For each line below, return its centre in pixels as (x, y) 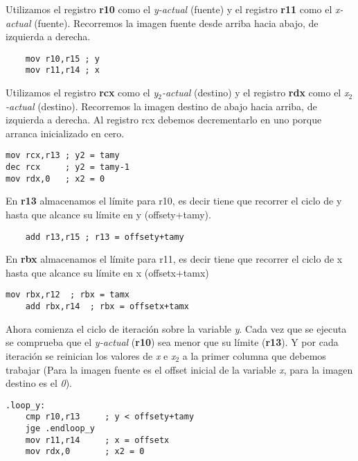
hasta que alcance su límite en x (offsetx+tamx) (107, 272)
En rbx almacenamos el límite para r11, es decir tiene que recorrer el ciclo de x (174, 259)
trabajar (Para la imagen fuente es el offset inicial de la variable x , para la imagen (179, 369)
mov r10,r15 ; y (63, 59)
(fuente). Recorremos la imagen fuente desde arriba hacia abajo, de (176, 23)
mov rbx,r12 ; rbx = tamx (68, 295)
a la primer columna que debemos (254, 355)
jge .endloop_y (60, 429)
